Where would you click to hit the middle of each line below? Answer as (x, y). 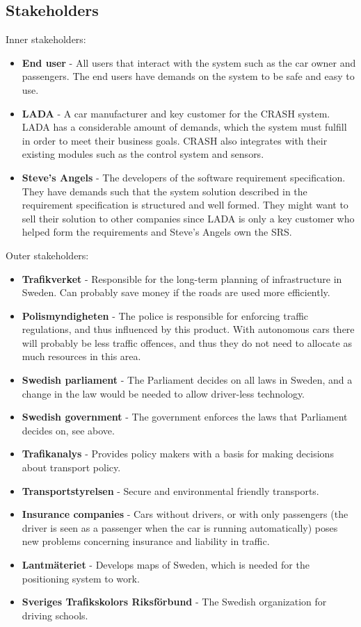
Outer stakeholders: (47, 255)
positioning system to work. (81, 578)
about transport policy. (71, 467)
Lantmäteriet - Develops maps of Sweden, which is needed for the (166, 565)
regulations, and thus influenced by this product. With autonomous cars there (188, 329)
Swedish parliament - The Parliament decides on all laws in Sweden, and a (187, 380)
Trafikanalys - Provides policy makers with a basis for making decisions (178, 454)
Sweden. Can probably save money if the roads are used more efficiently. (176, 292)
